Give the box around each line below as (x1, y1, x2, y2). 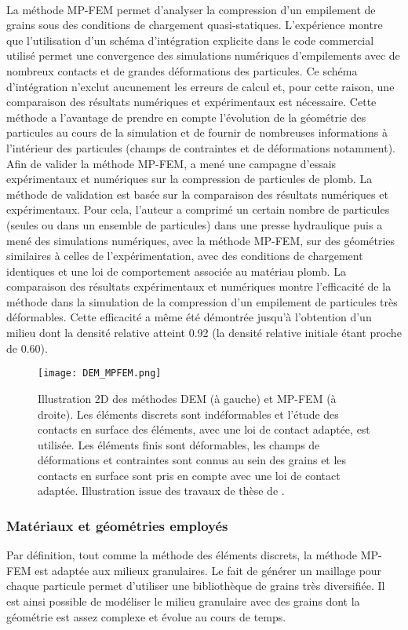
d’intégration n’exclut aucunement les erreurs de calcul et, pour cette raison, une (6, 78, 395, 94)
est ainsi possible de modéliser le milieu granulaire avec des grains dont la (6, 593, 360, 610)
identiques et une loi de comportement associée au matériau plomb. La (6, 262, 346, 279)
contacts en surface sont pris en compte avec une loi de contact (38, 467, 341, 483)
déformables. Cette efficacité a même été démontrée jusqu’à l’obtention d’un (6, 309, 372, 325)
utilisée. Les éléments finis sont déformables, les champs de (38, 436, 320, 452)
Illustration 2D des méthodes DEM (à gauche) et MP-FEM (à (38, 390, 337, 406)
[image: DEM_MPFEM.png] (38, 368, 162, 379)
